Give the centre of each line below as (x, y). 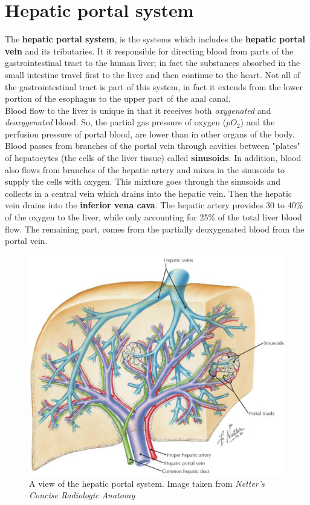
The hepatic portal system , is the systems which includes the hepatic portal (155, 39)
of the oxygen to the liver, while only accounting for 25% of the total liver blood (153, 217)
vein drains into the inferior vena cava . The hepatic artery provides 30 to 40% (154, 205)
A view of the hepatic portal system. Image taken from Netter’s (147, 483)
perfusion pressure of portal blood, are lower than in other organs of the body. (150, 134)
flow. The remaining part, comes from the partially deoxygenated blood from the (155, 229)
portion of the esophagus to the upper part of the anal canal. (118, 98)
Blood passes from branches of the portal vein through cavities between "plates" (153, 146)
